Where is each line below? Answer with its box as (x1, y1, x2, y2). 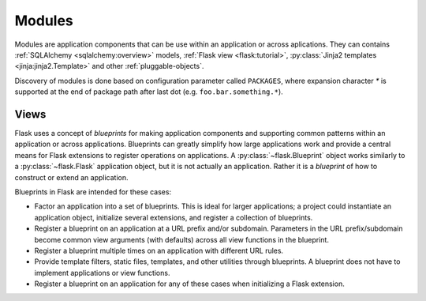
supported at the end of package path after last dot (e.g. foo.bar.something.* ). (14, 87, 283, 96)
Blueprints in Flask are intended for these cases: (14, 186, 172, 197)
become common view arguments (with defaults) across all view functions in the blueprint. (34, 235, 329, 244)
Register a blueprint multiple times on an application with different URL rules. (34, 246, 284, 255)
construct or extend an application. (14, 172, 129, 182)
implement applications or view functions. (34, 268, 170, 277)
